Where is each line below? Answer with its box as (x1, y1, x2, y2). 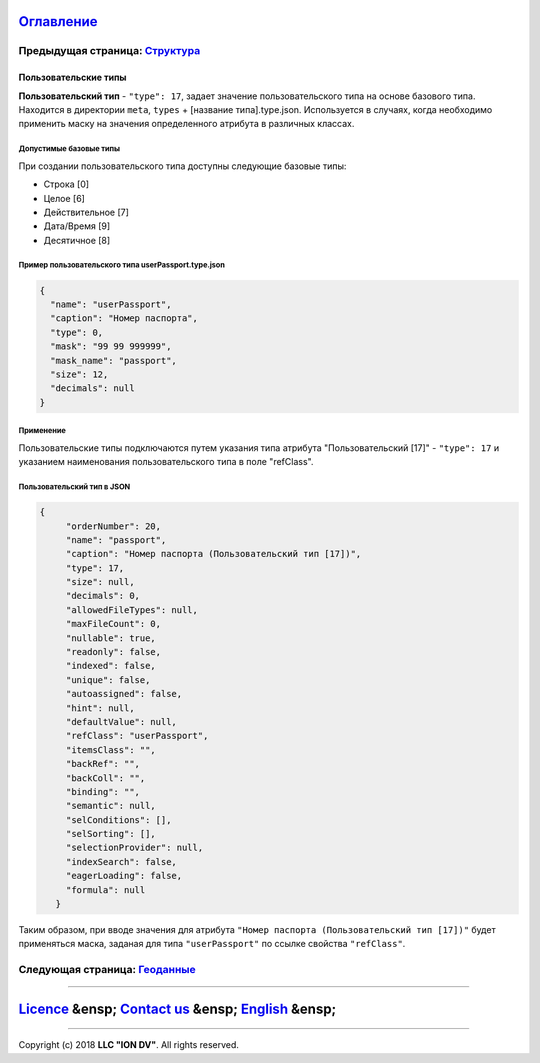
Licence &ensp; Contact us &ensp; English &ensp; (18, 1000, 337, 1017)
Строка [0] (43, 178, 90, 190)
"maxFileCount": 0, (65, 618, 162, 630)
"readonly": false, (65, 646, 162, 658)
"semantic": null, (65, 800, 157, 812)
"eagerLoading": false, (65, 870, 183, 882)
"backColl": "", (65, 772, 146, 784)
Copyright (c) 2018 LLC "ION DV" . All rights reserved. (18, 1039, 240, 1051)
